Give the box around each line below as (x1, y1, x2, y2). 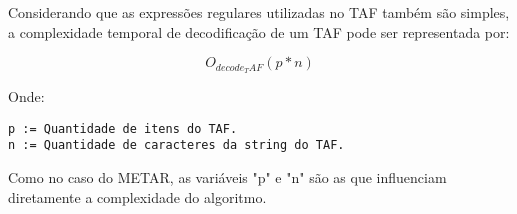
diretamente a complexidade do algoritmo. (8, 186, 267, 207)
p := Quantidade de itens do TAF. (8, 121, 238, 136)
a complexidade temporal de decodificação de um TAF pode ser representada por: (8, 21, 510, 42)
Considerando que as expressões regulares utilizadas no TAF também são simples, (8, 2, 510, 22)
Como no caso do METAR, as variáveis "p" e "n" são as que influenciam (8, 166, 447, 187)
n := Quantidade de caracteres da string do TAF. (8, 138, 345, 153)
